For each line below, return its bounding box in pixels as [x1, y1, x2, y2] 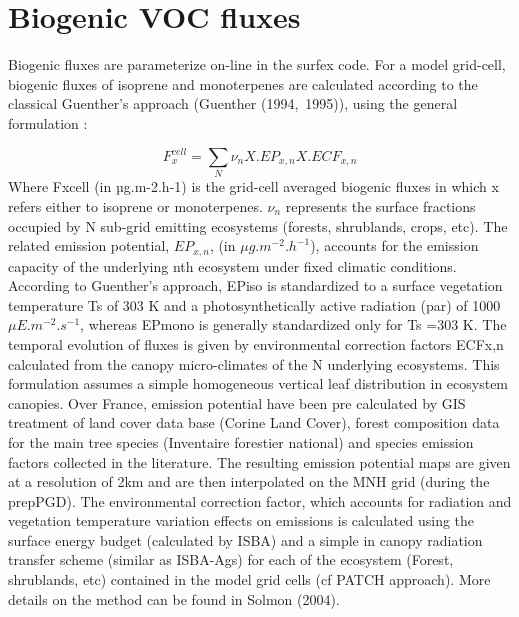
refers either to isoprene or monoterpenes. [8, 195, 263, 216]
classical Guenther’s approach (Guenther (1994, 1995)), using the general [8, 93, 458, 114]
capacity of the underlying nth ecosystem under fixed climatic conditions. [8, 255, 457, 276]
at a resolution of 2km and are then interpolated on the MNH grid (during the [8, 471, 490, 492]
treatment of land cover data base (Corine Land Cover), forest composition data [8, 412, 500, 433]
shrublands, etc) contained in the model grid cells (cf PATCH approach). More [8, 569, 491, 590]
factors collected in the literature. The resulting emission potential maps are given [8, 451, 511, 472]
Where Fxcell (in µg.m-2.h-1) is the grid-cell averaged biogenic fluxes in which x [8, 176, 499, 197]
